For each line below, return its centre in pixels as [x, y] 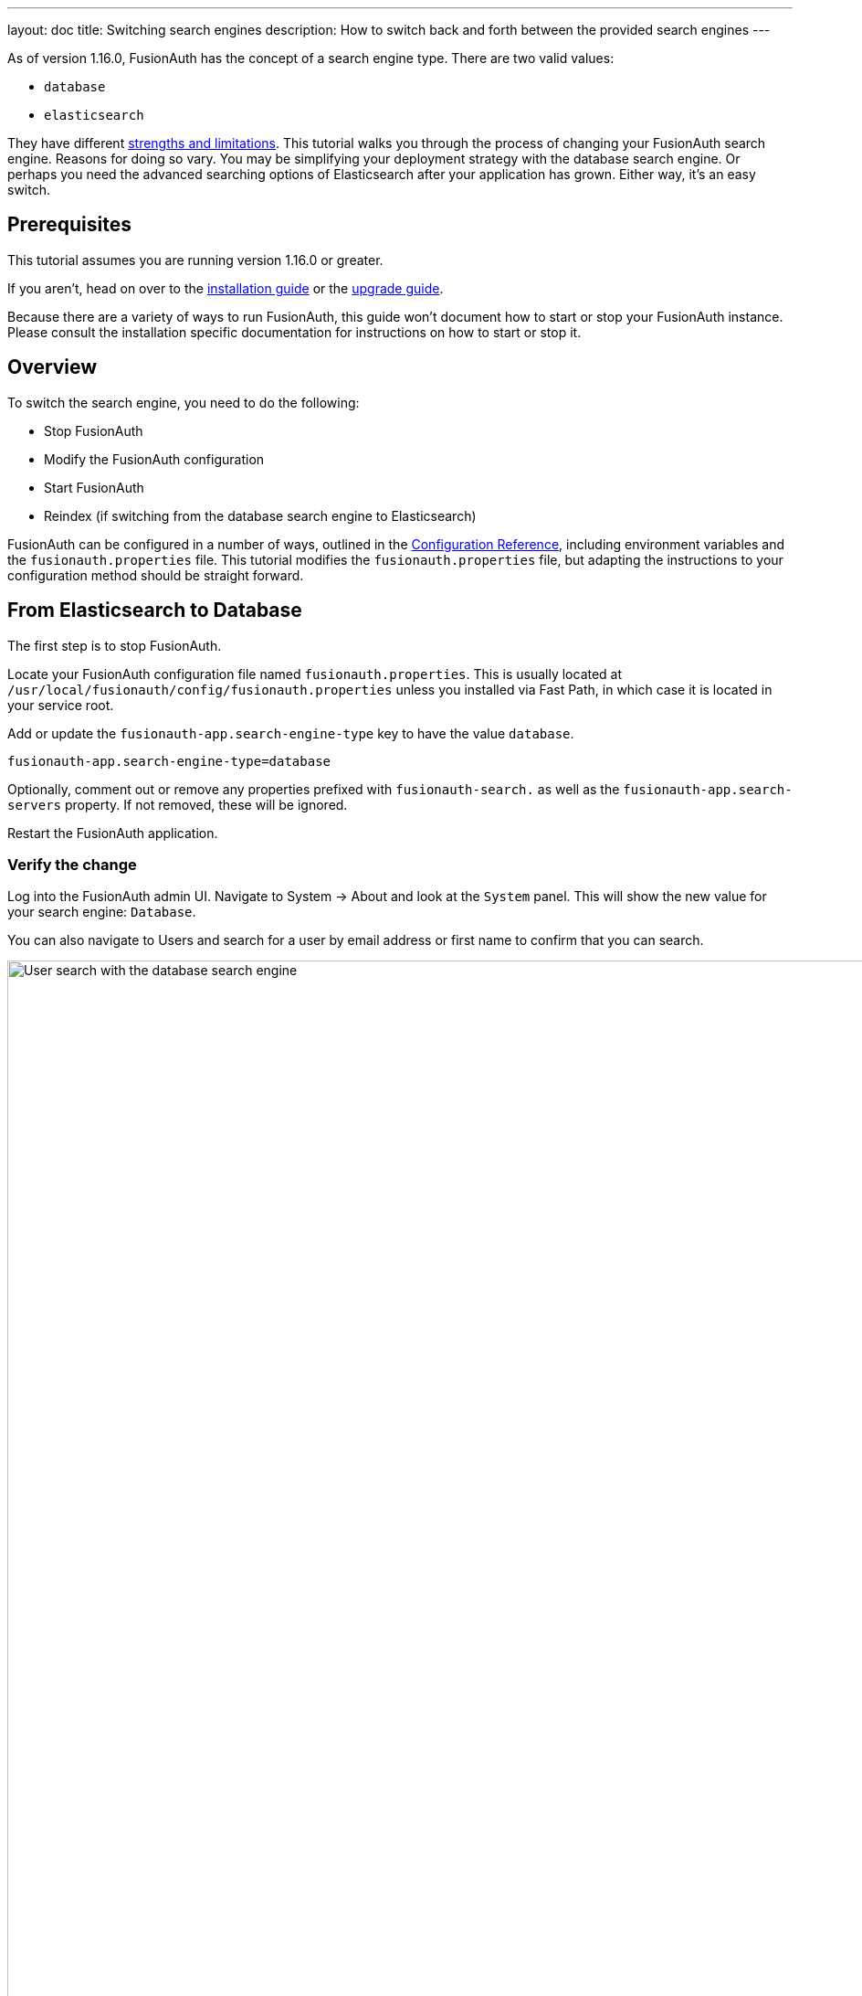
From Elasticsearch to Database [155, 610]
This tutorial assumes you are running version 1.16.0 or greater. [195, 260]
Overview [53, 367]
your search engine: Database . [102, 912]
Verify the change [72, 864]
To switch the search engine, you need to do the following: [184, 402]
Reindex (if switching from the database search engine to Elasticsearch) [260, 515]
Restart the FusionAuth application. [113, 833]
